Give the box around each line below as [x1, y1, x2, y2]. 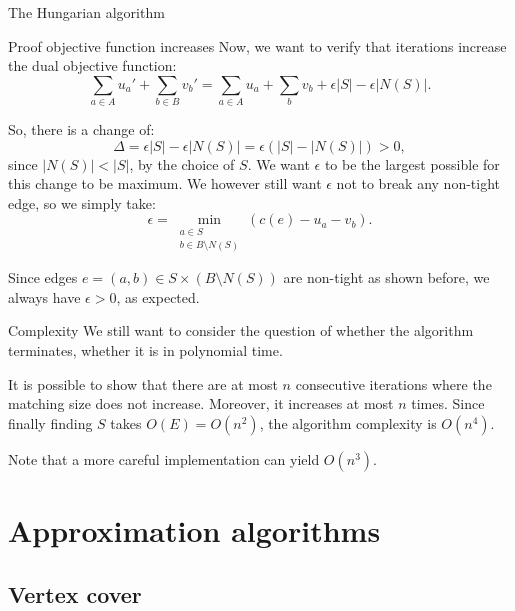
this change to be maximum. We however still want [8, 173, 322, 194]
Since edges [8, 267, 78, 288]
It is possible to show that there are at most [8, 373, 278, 394]
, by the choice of [129, 153, 235, 174]
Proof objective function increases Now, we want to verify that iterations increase [8, 35, 507, 56]
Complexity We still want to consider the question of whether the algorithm [8, 320, 474, 341]
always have [8, 286, 81, 307]
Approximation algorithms [8, 509, 381, 550]
